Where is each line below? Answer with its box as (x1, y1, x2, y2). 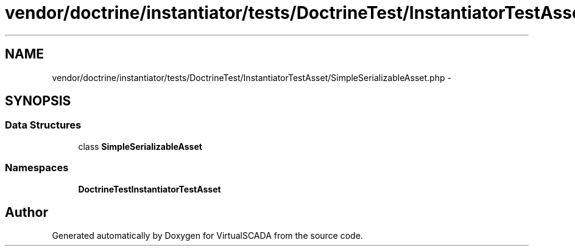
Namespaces (5, 161, 69, 174)
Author (5, 204, 48, 220)
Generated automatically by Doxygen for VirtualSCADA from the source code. (52, 230, 363, 241)
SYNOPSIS (5, 93, 71, 109)
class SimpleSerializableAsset (78, 141, 202, 152)
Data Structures (5, 119, 82, 132)
